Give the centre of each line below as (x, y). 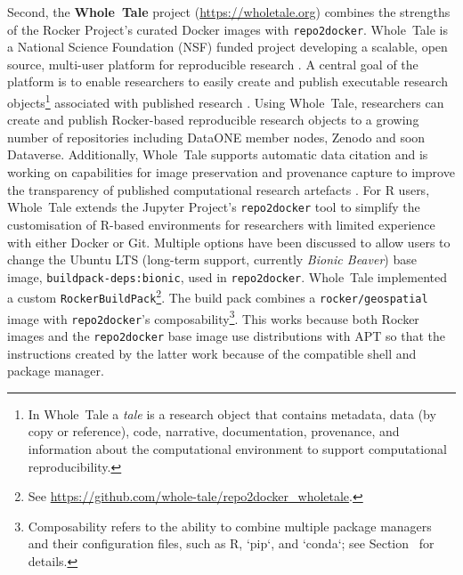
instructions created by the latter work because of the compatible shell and (212, 353)
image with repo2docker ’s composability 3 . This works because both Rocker (213, 317)
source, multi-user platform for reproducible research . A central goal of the (213, 64)
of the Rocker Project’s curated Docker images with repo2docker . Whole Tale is (228, 29)
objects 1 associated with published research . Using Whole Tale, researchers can (226, 101)
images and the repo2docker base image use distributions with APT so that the (227, 335)
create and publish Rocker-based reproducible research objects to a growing (213, 120)
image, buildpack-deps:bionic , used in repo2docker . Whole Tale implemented (227, 276)
